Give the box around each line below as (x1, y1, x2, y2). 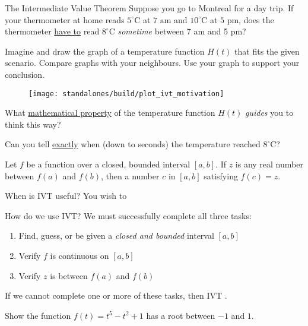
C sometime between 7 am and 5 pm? (109, 25, 246, 37)
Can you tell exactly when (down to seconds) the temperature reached (5, 138, 261, 150)
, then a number (101, 169, 160, 182)
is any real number (235, 158, 303, 170)
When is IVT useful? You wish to (5, 189, 127, 202)
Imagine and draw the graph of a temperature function (5, 45, 205, 57)
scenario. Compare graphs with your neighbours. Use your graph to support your (5, 56, 300, 69)
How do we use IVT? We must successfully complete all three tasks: (5, 209, 252, 221)
